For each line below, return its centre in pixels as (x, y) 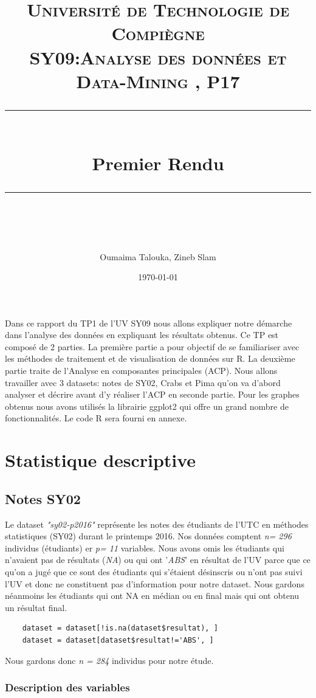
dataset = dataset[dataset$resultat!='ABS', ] (118, 640)
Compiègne (158, 33)
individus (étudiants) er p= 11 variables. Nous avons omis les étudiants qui (145, 548)
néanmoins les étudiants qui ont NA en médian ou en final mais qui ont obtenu (152, 596)
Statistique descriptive (101, 460)
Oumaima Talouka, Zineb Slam (158, 256)
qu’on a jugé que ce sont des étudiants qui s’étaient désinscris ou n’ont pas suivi (154, 571)
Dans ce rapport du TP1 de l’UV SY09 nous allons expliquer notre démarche (149, 323)
